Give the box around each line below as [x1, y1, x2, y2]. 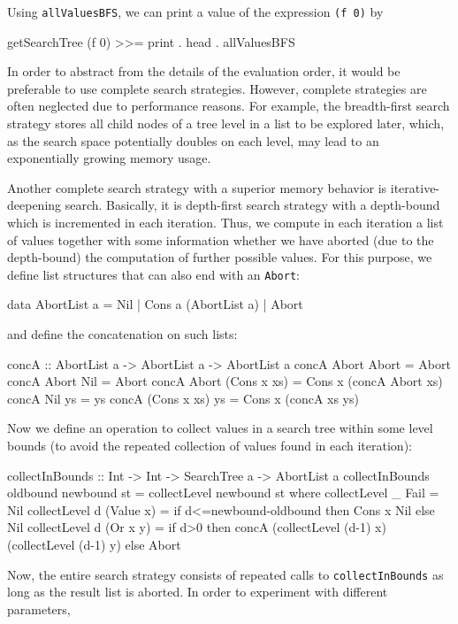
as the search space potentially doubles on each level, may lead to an [7, 131, 379, 150]
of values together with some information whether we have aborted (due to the [7, 230, 434, 249]
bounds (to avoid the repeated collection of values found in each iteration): [7, 436, 412, 454]
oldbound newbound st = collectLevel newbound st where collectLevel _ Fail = [7, 483, 439, 502]
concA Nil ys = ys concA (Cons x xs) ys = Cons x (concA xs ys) [7, 389, 359, 407]
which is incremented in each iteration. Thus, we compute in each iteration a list [7, 213, 444, 231]
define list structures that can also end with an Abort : [7, 265, 300, 283]
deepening [7, 196, 62, 214]
